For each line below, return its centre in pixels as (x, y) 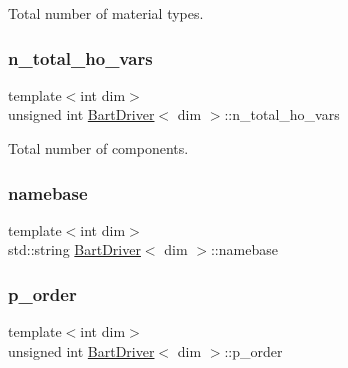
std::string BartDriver (74, 249)
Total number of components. (98, 148)
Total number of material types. (106, 13)
